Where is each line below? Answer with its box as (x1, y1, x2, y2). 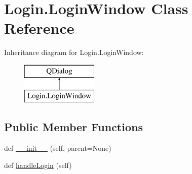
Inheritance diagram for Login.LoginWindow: (4, 47, 144, 57)
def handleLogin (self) (4, 159, 72, 170)
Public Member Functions (4, 119, 143, 135)
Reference (4, 18, 74, 38)
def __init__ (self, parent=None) (4, 143, 111, 153)
